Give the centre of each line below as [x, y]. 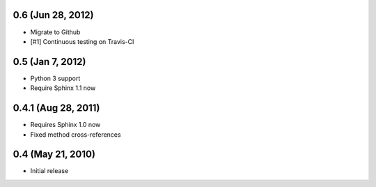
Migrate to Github [55, 32]
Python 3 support [55, 78]
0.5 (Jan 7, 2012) [49, 62]
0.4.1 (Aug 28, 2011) [56, 108]
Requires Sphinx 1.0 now [65, 125]
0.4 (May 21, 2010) [54, 155]
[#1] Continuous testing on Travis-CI [82, 41]
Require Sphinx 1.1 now [63, 88]
